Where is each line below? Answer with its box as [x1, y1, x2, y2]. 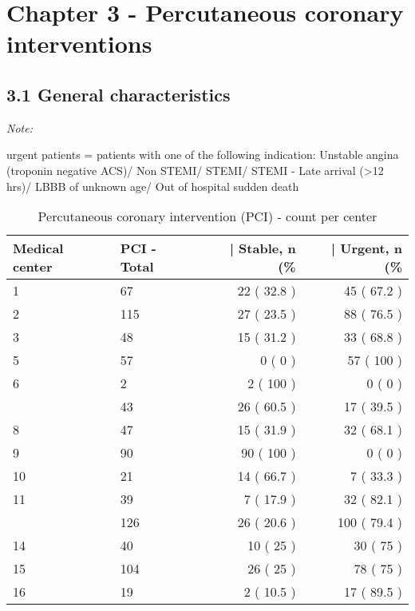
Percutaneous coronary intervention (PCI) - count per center [38, 207, 377, 226]
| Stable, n [229, 239, 296, 258]
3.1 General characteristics [6, 81, 231, 106]
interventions [6, 27, 152, 60]
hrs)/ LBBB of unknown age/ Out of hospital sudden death [6, 177, 299, 194]
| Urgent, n [331, 239, 402, 258]
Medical [13, 239, 64, 258]
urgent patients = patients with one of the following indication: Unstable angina [6, 146, 399, 163]
